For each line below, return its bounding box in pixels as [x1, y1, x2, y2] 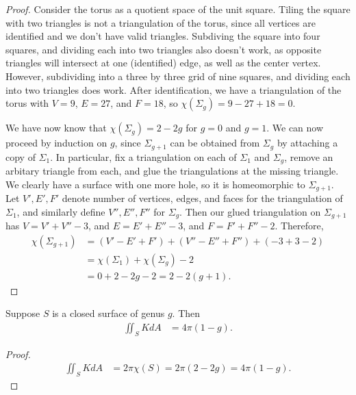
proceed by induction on [5, 136, 107, 150]
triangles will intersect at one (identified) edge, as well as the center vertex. [5, 55, 321, 70]
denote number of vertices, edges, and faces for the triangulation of [62, 191, 343, 205]
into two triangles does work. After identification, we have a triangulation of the [5, 82, 342, 97]
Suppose [5, 306, 40, 320]
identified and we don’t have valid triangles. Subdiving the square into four [5, 29, 320, 43]
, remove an [284, 149, 333, 164]
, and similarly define [16, 204, 105, 218]
